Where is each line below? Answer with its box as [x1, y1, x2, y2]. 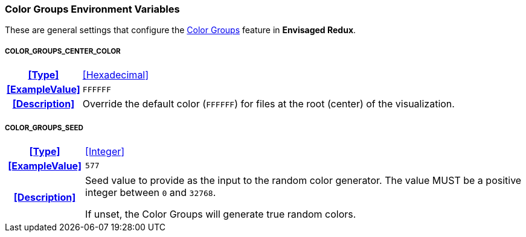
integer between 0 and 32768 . [85, 186, 216, 198]
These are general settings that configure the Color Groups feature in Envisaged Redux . [5, 25, 356, 36]
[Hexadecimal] [82, 69, 149, 81]
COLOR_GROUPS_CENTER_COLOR [5, 46, 121, 55]
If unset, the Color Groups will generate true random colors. [85, 207, 356, 220]
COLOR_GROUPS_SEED [5, 123, 83, 132]
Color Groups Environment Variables [5, 3, 180, 15]
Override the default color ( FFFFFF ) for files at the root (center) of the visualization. [82, 98, 455, 110]
